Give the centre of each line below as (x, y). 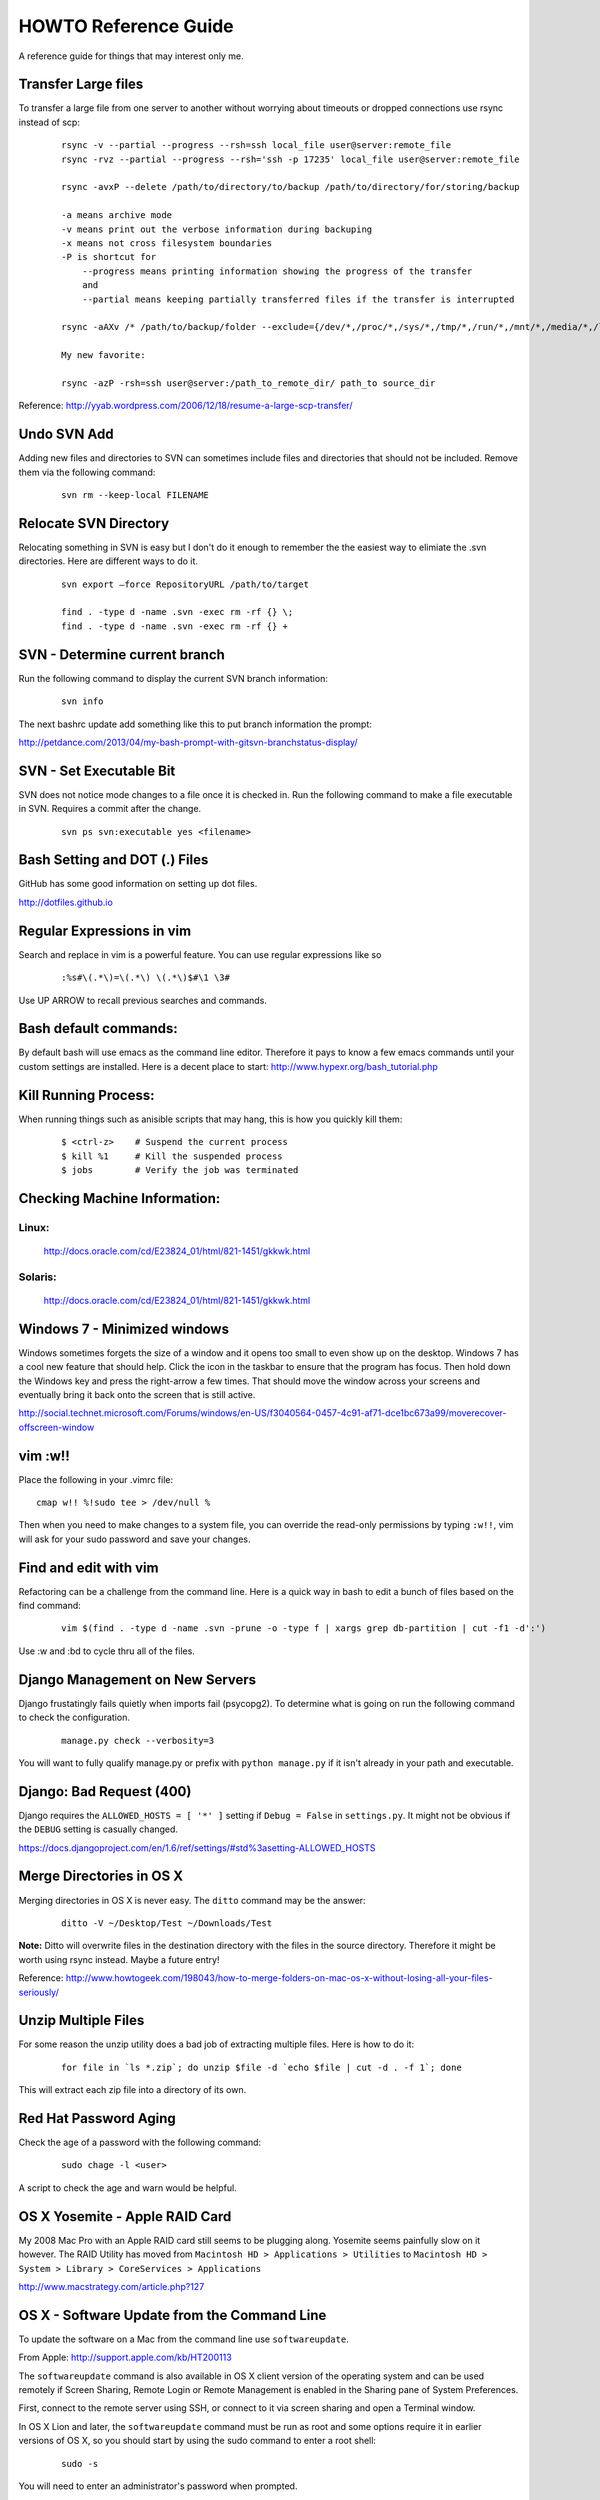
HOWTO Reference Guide (126, 26)
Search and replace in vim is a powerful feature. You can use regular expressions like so (200, 954)
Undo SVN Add (66, 434)
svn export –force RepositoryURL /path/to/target (185, 584)
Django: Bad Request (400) (105, 1791)
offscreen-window (56, 1427)
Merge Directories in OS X (101, 1876)
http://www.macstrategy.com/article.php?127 (111, 2286)
